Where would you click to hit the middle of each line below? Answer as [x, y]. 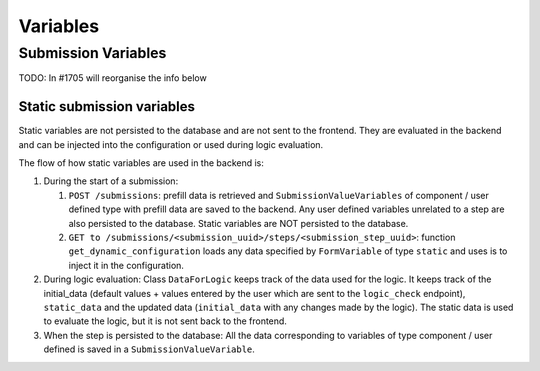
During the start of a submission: [111, 181]
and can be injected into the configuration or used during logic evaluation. [171, 144]
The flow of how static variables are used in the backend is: [141, 163]
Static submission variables [106, 106]
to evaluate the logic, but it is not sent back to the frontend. [165, 321]
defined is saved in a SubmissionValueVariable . [149, 349]
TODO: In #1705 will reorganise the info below [112, 78]
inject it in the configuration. [126, 265]
